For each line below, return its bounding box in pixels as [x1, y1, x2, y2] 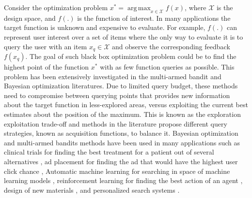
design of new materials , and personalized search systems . [4, 184, 180, 195]
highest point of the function [4, 62, 89, 72]
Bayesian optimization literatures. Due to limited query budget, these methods [4, 81, 238, 91]
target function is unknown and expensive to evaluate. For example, [4, 22, 205, 32]
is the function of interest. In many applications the [77, 13, 231, 23]
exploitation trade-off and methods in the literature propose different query [4, 118, 227, 128]
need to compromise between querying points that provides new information [4, 90, 230, 100]
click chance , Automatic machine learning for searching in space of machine [4, 166, 230, 176]
